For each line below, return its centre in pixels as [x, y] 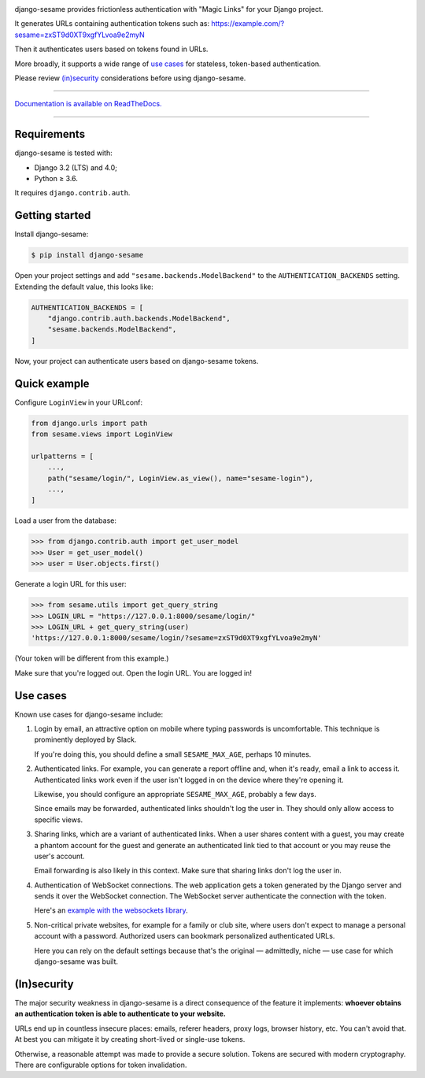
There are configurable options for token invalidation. [101, 1065]
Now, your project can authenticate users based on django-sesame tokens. [137, 361]
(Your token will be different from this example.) [92, 658]
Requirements [50, 134]
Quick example [52, 383]
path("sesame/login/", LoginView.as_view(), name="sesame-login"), [181, 478]
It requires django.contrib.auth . [72, 193]
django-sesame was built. [76, 961]
